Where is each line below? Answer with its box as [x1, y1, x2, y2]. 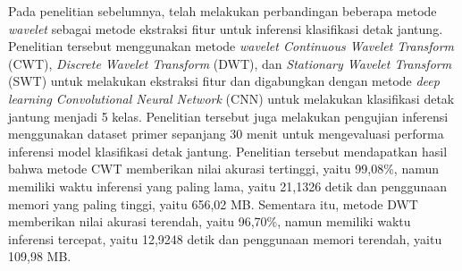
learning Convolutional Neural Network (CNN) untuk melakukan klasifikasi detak [8, 89, 455, 107]
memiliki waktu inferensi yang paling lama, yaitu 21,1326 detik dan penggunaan [8, 176, 447, 195]
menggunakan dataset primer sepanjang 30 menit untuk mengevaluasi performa [8, 124, 444, 143]
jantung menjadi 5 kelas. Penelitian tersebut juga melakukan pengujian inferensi [8, 106, 449, 125]
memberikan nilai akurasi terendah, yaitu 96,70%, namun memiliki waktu [8, 212, 411, 231]
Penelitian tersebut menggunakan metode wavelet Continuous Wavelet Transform [8, 37, 455, 55]
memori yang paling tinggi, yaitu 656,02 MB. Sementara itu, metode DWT [8, 194, 418, 213]
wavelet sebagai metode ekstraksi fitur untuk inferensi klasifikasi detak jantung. [8, 19, 443, 38]
